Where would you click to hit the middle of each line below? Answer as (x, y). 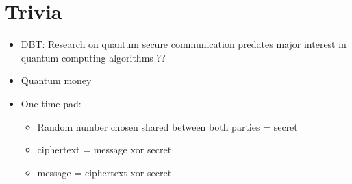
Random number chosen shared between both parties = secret (167, 126)
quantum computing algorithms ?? (93, 57)
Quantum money (56, 80)
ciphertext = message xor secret (104, 149)
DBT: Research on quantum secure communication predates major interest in (184, 44)
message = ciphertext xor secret (104, 172)
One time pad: (51, 103)
